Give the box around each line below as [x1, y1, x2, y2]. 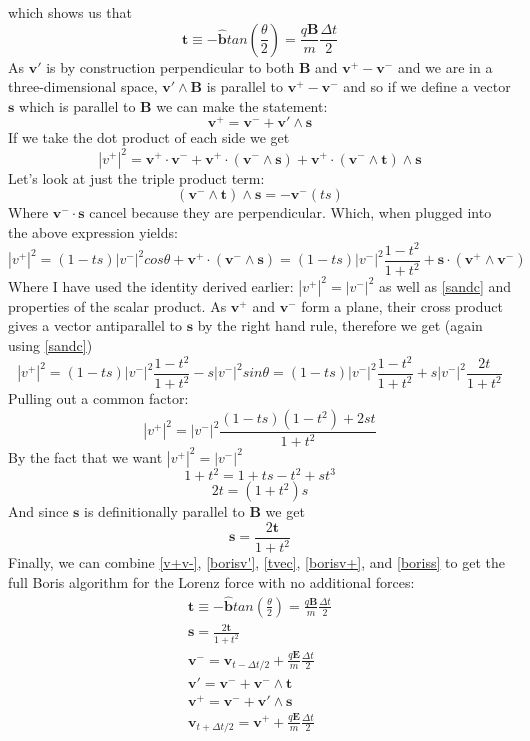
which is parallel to [19, 95, 136, 116]
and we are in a [397, 56, 493, 77]
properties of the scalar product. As [8, 295, 227, 316]
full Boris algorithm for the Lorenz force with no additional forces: [8, 571, 415, 592]
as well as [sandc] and [379, 275, 512, 296]
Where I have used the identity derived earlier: [8, 275, 294, 296]
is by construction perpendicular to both [46, 56, 295, 77]
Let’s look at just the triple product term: [8, 167, 265, 188]
